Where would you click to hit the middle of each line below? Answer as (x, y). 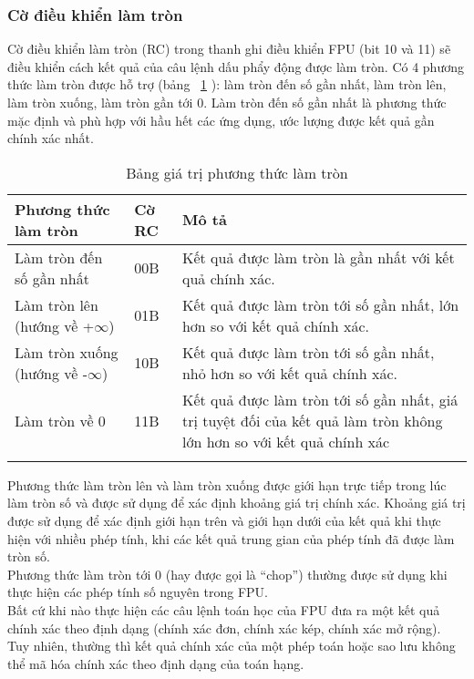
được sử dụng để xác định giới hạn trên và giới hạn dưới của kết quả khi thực (224, 520)
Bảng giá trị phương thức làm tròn (237, 172)
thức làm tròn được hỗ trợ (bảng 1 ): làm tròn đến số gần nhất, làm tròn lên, (227, 84)
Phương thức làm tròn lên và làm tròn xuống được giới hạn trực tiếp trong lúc (227, 484)
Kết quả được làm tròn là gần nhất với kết (318, 257)
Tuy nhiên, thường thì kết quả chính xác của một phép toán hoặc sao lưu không (232, 646)
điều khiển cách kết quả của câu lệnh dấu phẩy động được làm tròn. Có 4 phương (236, 66)
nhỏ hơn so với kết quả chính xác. (290, 373)
